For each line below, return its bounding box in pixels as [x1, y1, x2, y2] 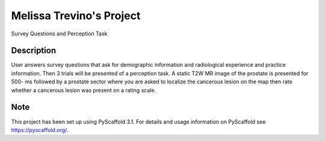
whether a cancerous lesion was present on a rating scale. [11, 86, 156, 94]
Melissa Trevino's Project [11, 9, 141, 22]
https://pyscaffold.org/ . [11, 126, 69, 133]
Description [11, 46, 57, 56]
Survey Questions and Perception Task [11, 30, 108, 37]
